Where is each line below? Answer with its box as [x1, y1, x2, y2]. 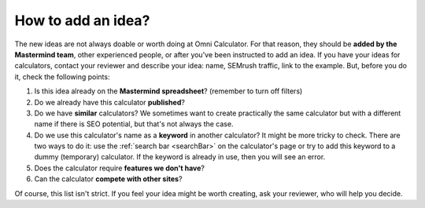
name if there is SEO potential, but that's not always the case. [34, 119, 234, 129]
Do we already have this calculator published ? [34, 97, 185, 107]
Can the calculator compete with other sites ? [34, 174, 183, 184]
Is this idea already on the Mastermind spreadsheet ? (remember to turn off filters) [34, 86, 303, 96]
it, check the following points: [14, 71, 110, 82]
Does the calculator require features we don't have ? [34, 163, 205, 173]
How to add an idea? [14, 12, 150, 29]
